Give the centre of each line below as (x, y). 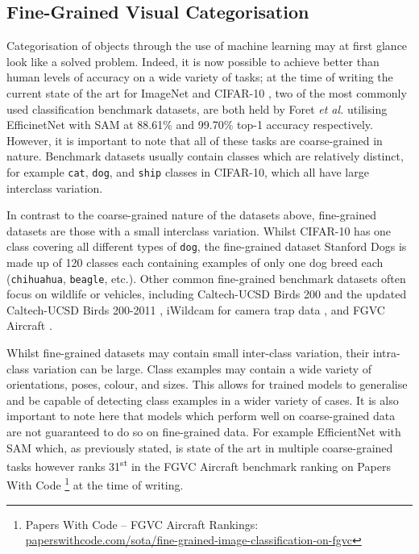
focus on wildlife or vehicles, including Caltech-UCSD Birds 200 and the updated (207, 294)
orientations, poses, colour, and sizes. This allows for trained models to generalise (207, 384)
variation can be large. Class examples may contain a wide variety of (202, 368)
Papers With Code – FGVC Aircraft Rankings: (142, 524)
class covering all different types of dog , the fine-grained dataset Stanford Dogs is (207, 246)
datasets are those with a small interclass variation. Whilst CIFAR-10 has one (199, 230)
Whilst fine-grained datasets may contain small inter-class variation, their (188, 353)
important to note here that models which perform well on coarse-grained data (201, 416)
